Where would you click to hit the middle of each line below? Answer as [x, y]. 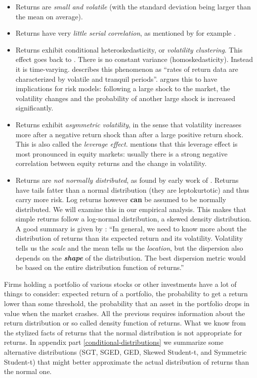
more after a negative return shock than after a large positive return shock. [129, 134]
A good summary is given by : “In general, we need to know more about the [131, 228]
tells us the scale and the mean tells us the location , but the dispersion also [129, 248]
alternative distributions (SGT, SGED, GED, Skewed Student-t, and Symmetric [126, 352]
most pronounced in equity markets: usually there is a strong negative [122, 153]
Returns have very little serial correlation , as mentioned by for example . [126, 33]
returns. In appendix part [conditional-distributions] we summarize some [114, 342]
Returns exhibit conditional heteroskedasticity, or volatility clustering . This [129, 49]
